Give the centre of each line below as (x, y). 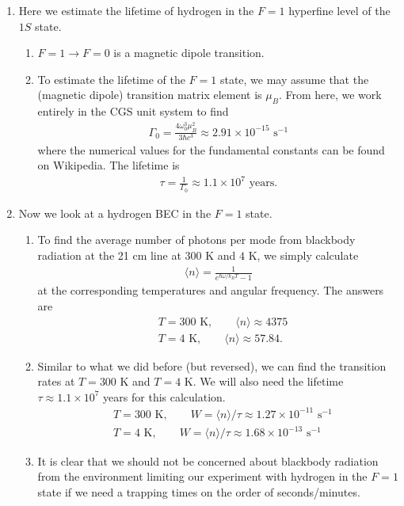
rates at (56, 381)
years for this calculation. (164, 396)
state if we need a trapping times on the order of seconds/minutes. (199, 491)
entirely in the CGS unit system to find (133, 111)
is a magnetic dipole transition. (189, 53)
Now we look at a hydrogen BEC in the (115, 213)
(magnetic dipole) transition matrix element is (150, 95)
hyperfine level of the (339, 10)
